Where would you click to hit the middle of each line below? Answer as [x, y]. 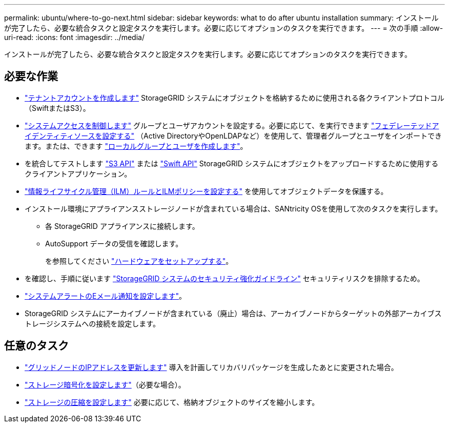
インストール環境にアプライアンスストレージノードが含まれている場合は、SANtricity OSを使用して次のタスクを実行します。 [233, 208]
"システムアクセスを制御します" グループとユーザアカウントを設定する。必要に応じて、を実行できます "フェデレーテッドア [232, 125]
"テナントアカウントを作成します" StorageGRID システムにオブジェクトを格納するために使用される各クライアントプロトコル [234, 98]
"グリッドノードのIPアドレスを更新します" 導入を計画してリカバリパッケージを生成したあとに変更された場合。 [211, 367]
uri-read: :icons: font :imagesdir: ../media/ [74, 37]
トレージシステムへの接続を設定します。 [92, 323]
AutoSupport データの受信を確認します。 [114, 243]
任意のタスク [36, 346]
